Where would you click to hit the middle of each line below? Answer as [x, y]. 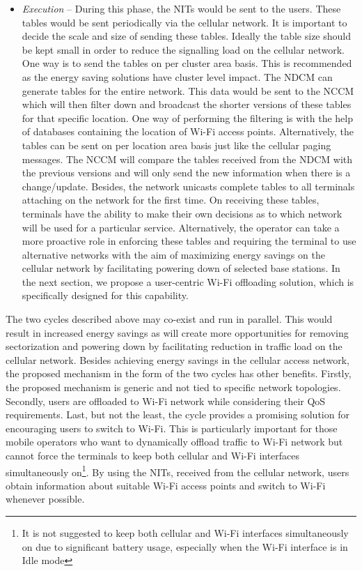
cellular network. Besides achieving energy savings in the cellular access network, [178, 359]
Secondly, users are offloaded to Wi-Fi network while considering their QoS [166, 401]
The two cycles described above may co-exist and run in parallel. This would [169, 319]
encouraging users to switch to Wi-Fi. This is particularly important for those [172, 428]
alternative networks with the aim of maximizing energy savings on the [173, 254]
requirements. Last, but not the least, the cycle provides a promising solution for [178, 414]
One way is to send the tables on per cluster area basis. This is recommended [187, 63]
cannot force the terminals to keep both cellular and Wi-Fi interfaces [153, 455]
